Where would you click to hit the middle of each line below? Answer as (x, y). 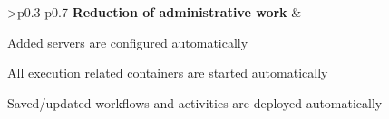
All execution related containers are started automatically (168, 73)
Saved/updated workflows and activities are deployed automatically (195, 102)
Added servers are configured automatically (128, 42)
